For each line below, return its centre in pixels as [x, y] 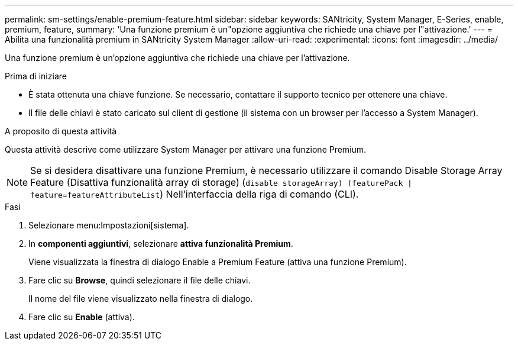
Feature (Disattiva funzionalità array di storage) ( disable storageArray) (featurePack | [221, 182]
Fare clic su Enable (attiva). [82, 317]
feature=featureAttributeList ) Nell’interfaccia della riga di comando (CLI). [195, 194]
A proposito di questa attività [61, 131]
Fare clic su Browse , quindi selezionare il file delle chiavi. [140, 280]
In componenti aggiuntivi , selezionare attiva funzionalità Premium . [161, 244]
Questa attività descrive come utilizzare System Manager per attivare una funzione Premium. [186, 149]
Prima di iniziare [36, 76]
